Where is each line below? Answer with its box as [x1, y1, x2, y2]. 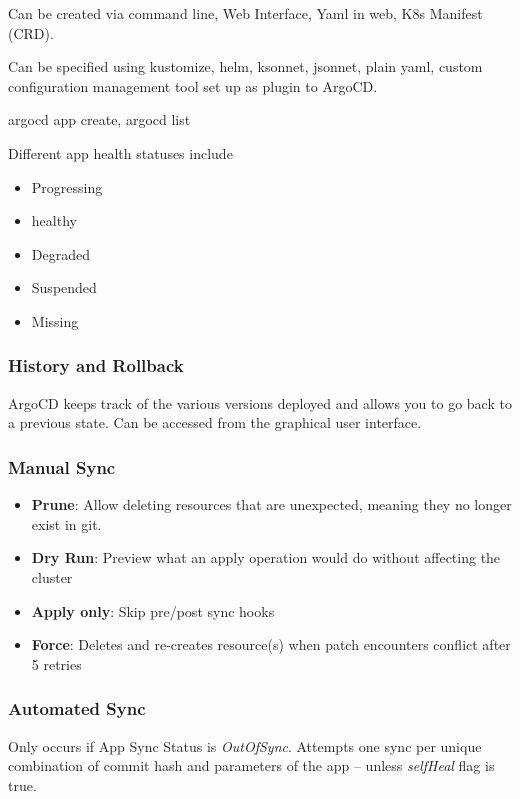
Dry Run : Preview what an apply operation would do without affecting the [31, 547, 501, 568]
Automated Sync [8, 696, 146, 721]
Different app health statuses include [8, 142, 233, 163]
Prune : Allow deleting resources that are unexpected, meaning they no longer [31, 494, 512, 515]
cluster [31, 566, 73, 587]
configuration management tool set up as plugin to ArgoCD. [8, 75, 378, 96]
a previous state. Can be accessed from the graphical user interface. [8, 412, 422, 433]
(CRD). [8, 22, 54, 43]
